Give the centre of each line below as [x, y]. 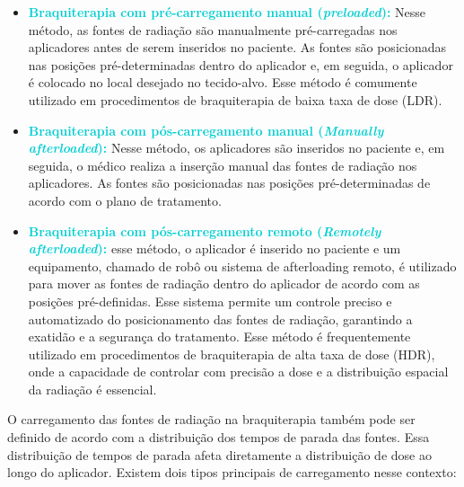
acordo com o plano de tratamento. [125, 200]
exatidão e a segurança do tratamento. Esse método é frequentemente [219, 336]
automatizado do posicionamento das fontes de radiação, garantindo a [220, 319]
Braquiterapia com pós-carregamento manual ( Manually [206, 130]
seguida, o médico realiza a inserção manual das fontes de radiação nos [223, 165]
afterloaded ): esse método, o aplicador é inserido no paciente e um [214, 248]
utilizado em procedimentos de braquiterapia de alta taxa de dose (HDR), [232, 354]
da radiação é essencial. [92, 389]
